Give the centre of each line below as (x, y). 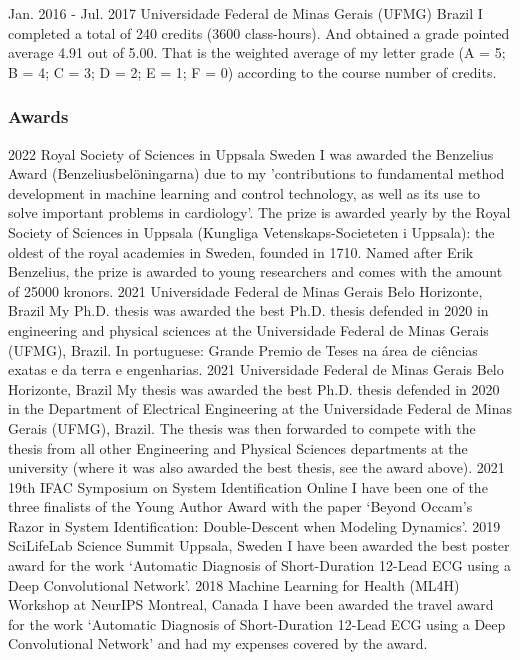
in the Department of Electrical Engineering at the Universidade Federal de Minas (260, 408)
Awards (38, 116)
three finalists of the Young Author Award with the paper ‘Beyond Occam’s (240, 506)
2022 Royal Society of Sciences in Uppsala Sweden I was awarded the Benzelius (251, 153)
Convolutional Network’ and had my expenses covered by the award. (218, 643)
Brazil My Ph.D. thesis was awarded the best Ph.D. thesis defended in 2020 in (248, 310)
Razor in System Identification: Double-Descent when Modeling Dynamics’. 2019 (254, 525)
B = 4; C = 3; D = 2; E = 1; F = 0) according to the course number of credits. (252, 71)
